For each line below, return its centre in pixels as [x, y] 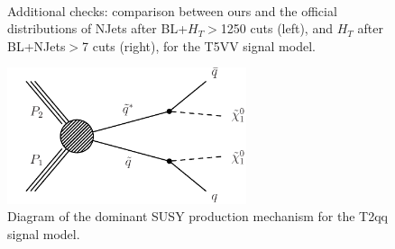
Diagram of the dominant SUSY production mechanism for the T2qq [197, 216]
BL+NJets [37, 45]
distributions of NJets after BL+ [98, 28]
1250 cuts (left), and [276, 28]
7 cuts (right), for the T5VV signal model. [199, 45]
